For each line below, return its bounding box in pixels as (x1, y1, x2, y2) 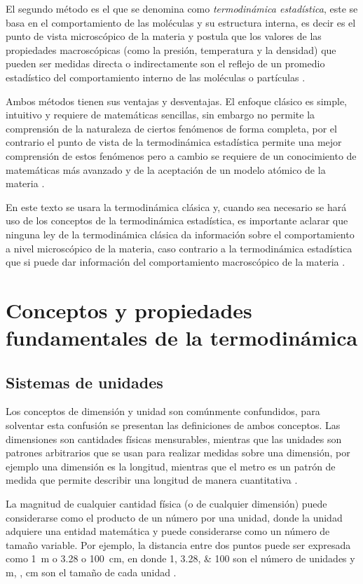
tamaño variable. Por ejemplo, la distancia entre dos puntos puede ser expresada (6, 537, 351, 552)
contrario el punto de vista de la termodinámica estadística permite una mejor (6, 135, 342, 149)
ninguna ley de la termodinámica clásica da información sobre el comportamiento (6, 226, 355, 241)
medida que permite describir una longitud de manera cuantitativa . (6, 473, 298, 487)
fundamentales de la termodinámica (6, 323, 358, 352)
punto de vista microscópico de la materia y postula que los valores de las (6, 29, 322, 43)
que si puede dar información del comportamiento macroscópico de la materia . (6, 254, 345, 269)
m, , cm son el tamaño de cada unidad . (6, 564, 177, 579)
